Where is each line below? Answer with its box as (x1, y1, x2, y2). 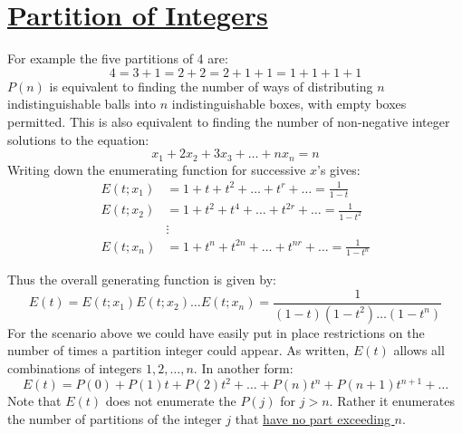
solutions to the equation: (7, 130, 149, 149)
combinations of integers (7, 359, 142, 378)
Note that (7, 391, 62, 410)
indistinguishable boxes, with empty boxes (171, 94, 407, 113)
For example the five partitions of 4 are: (7, 49, 228, 68)
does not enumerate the (105, 391, 236, 410)
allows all (393, 341, 445, 360)
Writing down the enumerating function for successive (7, 159, 306, 178)
